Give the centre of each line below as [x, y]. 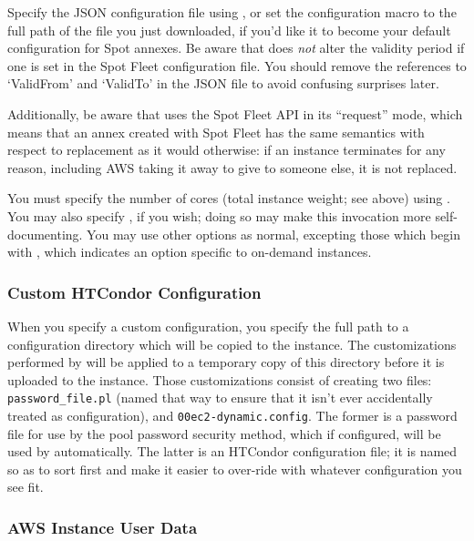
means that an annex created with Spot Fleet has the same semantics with [216, 132]
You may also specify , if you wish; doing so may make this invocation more [219, 215]
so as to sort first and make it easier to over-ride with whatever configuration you [235, 469]
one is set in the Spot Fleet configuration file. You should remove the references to [237, 65]
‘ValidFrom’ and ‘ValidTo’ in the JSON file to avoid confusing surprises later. [223, 83]
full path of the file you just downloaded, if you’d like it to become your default [229, 30]
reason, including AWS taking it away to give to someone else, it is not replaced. [232, 167]
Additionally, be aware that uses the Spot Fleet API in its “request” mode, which [235, 113]
